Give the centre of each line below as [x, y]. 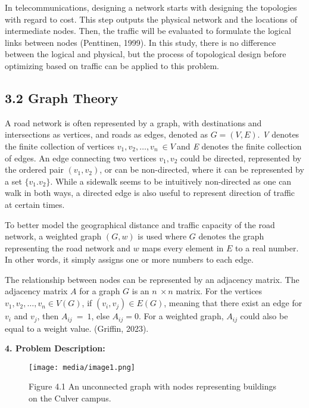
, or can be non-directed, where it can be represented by [202, 169]
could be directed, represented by [241, 158]
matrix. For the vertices [219, 291]
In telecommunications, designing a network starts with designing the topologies [151, 7]
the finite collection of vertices [60, 146]
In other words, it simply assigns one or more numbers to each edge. [129, 259]
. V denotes [278, 134]
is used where [162, 236]
